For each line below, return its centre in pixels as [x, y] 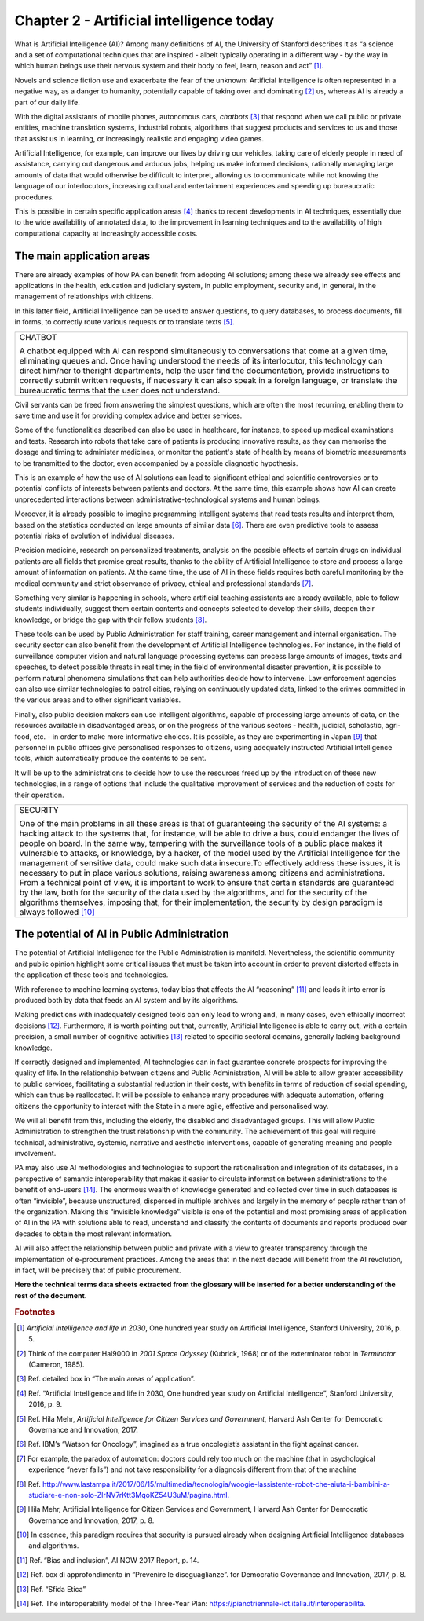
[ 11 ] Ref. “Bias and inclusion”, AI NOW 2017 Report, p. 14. [108, 1560]
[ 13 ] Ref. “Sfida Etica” [51, 1589]
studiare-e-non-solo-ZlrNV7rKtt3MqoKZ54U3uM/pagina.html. [129, 1495]
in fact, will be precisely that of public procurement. [98, 1270]
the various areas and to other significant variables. [98, 700]
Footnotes [35, 1312]
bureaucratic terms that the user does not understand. [120, 390]
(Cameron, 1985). [57, 1364]
